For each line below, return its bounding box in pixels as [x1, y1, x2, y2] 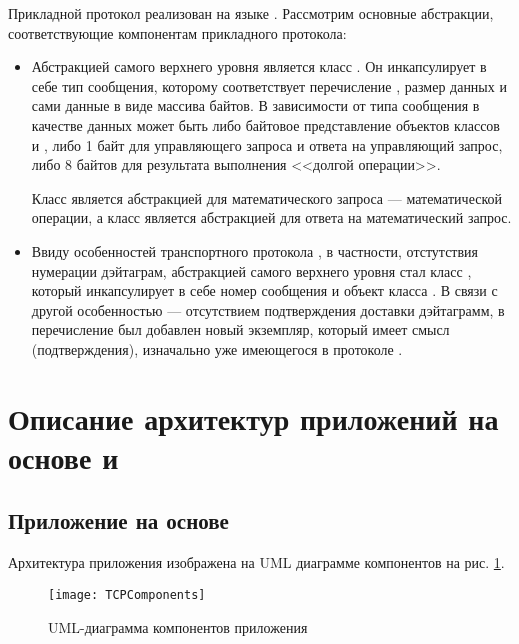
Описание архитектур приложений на [8, 397, 499, 438]
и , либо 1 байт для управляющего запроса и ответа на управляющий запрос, [31, 134, 503, 155]
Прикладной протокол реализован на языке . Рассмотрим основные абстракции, [8, 3, 494, 23]
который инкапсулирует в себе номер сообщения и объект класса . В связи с [31, 280, 498, 301]
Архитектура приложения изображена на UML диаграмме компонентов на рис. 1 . [8, 552, 505, 573]
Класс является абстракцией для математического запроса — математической [31, 187, 502, 208]
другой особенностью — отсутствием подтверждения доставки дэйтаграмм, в [31, 299, 505, 320]
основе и [8, 436, 119, 477]
